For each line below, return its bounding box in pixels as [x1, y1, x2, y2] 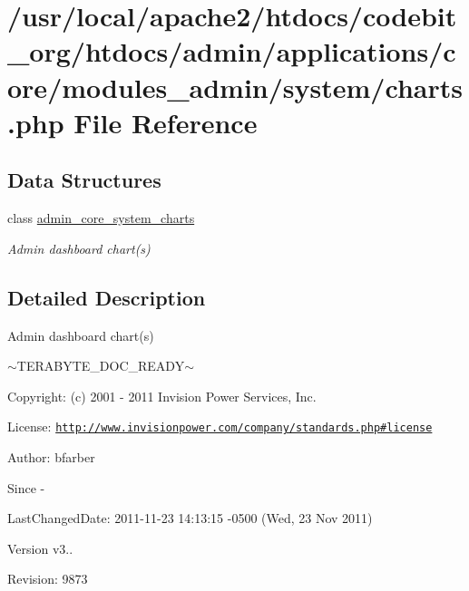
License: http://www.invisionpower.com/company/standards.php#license [7, 417, 433, 436]
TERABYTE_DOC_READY [16, 356, 185, 375]
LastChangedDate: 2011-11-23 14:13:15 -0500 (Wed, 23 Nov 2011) [7, 509, 373, 528]
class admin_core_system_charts [7, 208, 195, 228]
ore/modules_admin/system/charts [7, 68, 463, 105]
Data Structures [7, 166, 161, 194]
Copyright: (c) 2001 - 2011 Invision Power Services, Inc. [7, 386, 317, 405]
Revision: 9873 [7, 569, 88, 588]
